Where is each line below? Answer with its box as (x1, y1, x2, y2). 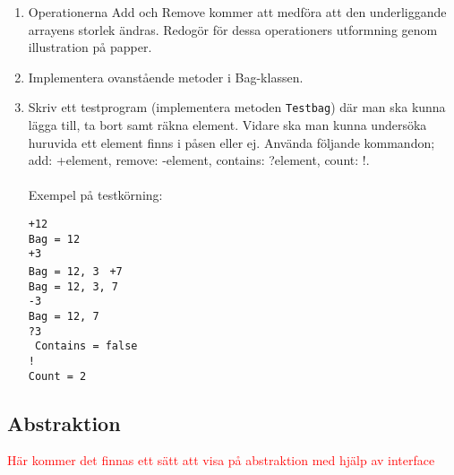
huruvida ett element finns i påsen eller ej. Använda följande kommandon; (28, 133, 435, 151)
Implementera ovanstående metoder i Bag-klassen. (28, 67, 304, 86)
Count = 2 (28, 369, 87, 383)
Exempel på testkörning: (28, 186, 163, 204)
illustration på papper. (28, 38, 152, 56)
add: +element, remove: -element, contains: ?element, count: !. (28, 151, 370, 169)
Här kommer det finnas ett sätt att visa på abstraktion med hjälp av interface (7, 451, 435, 470)
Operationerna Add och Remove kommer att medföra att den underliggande (28, 3, 447, 21)
